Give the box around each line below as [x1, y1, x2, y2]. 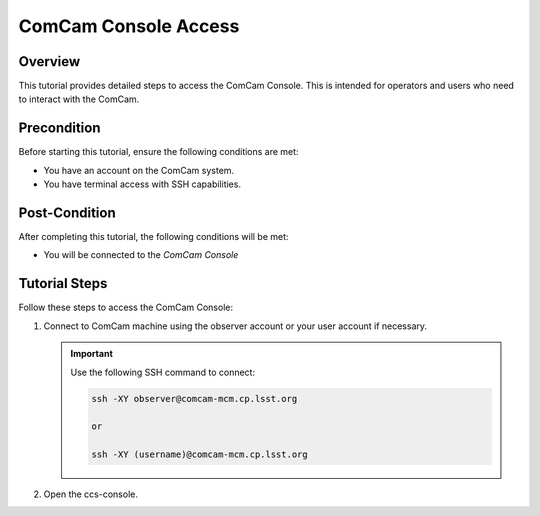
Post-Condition [18, 204, 116, 221]
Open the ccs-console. [43, 488, 139, 500]
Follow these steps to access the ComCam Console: [18, 301, 234, 314]
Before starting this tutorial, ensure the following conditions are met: [18, 146, 299, 158]
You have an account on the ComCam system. [43, 164, 235, 176]
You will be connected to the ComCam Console [43, 249, 239, 261]
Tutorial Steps [18, 275, 108, 292]
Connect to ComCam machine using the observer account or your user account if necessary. [43, 320, 428, 332]
